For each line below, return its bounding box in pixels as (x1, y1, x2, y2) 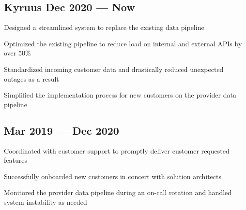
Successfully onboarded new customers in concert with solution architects (4, 171, 221, 181)
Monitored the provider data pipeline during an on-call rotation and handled (4, 187, 232, 197)
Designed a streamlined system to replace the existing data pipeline (4, 22, 204, 32)
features (4, 155, 27, 165)
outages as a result (4, 73, 59, 84)
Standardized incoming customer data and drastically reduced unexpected (4, 64, 224, 74)
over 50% (4, 48, 31, 58)
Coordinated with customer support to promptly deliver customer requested (4, 145, 230, 155)
